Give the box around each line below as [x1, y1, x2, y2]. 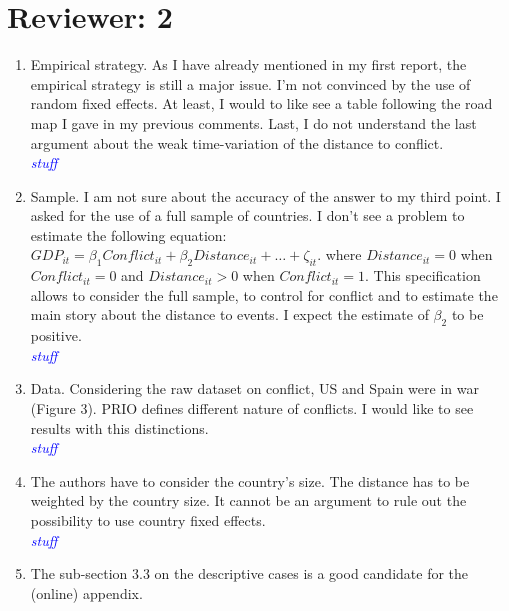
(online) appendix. [30, 582, 143, 603]
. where [317, 244, 362, 265]
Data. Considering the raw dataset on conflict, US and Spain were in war [30, 378, 479, 399]
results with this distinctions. [30, 417, 209, 438]
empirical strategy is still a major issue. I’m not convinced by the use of [30, 73, 471, 94]
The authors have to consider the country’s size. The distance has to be [30, 470, 470, 491]
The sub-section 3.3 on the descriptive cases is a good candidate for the [30, 563, 469, 584]
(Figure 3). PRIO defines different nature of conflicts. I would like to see [30, 398, 474, 419]
